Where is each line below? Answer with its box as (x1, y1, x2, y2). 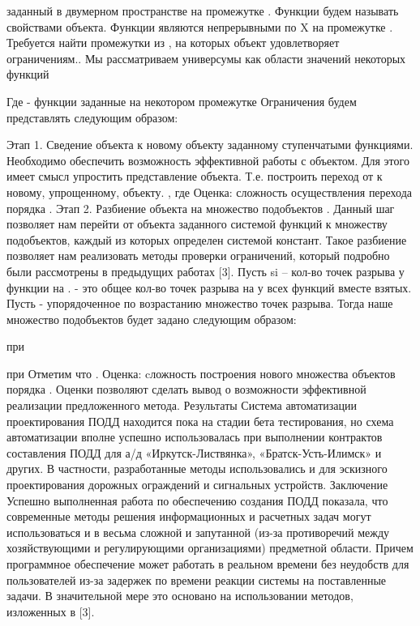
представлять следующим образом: (6, 109, 178, 126)
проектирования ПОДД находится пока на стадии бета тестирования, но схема (6, 412, 394, 429)
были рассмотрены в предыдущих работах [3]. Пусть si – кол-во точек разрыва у (6, 262, 405, 279)
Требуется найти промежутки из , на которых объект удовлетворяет (6, 34, 340, 51)
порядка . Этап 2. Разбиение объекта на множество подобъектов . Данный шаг (6, 199, 395, 216)
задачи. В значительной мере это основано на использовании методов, (6, 587, 354, 604)
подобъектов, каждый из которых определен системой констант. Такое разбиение (6, 231, 407, 248)
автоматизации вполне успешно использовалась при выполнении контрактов (6, 428, 383, 445)
